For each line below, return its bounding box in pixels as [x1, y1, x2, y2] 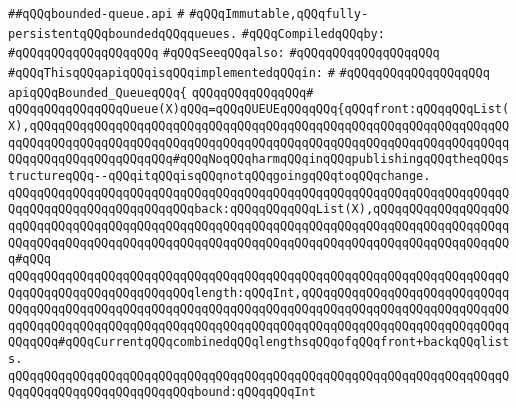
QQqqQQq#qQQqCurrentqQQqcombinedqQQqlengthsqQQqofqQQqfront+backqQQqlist [8, 335, 510, 350]
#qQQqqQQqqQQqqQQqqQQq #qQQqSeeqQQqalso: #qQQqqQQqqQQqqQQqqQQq [8, 46, 440, 61]
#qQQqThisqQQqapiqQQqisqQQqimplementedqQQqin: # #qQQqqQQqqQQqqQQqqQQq [8, 65, 490, 80]
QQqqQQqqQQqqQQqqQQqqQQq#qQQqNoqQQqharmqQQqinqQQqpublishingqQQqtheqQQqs [8, 152, 510, 167]
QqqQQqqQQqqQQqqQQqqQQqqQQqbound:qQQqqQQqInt [8, 385, 316, 400]
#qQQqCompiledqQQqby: [241, 26, 385, 41]
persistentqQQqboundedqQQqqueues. [8, 26, 238, 41]
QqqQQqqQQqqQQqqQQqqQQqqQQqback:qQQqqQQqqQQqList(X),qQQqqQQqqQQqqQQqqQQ [8, 202, 510, 217]
